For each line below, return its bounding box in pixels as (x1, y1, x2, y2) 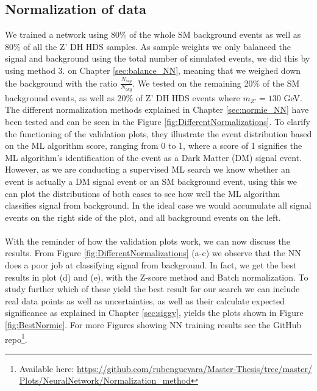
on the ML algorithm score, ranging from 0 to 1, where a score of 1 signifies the (5, 139, 302, 152)
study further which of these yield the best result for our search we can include (5, 282, 300, 295)
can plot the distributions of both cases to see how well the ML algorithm (5, 187, 280, 199)
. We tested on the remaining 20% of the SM (132, 76, 300, 89)
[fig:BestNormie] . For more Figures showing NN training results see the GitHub (5, 318, 302, 331)
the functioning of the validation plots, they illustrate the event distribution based (5, 127, 312, 140)
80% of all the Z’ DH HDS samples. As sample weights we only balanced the (5, 40, 291, 52)
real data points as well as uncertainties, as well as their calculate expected (5, 294, 285, 307)
